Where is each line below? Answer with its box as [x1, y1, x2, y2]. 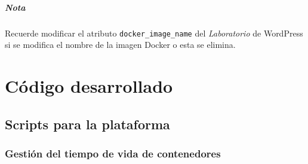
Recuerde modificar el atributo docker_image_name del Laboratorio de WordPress [5, 26, 303, 39]
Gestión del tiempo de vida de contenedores [5, 145, 221, 160]
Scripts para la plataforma [5, 114, 170, 133]
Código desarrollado [5, 74, 173, 98]
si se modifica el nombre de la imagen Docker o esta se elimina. [5, 38, 236, 51]
